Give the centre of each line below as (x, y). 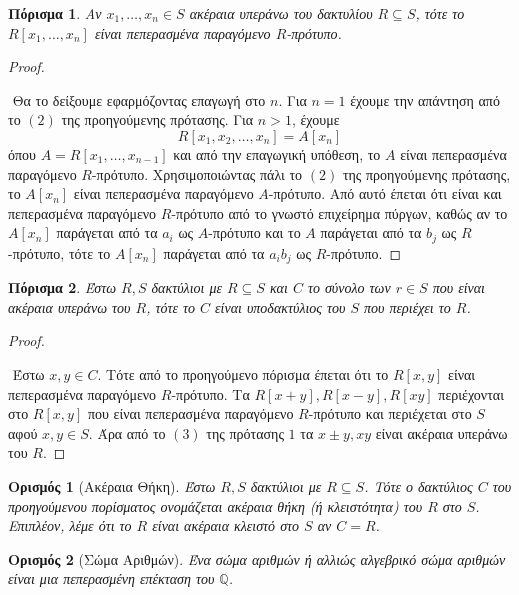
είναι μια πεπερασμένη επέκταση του (111, 578)
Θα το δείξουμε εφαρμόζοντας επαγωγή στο (139, 99)
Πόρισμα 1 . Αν (55, 13)
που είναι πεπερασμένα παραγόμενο (190, 413)
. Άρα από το (127, 432)
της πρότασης (245, 432)
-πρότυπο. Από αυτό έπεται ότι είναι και (385, 193)
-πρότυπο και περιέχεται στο (390, 413)
